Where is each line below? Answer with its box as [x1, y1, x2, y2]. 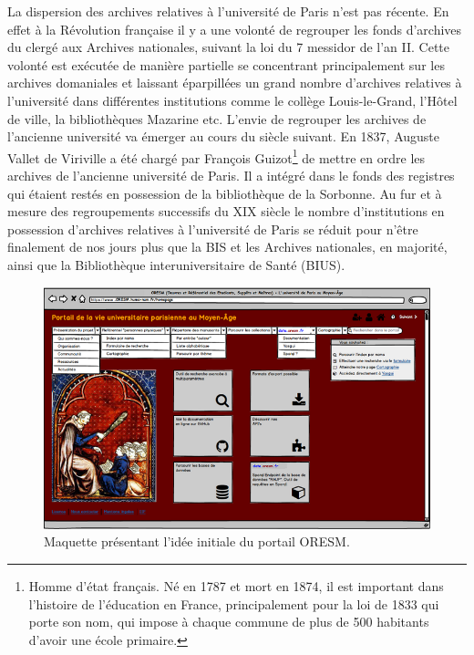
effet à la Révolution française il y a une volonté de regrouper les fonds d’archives [7, 19, 462, 38]
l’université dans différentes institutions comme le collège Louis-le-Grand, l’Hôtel [7, 90, 458, 109]
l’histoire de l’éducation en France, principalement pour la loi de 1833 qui [28, 594, 439, 613]
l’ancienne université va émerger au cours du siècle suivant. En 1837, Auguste [7, 127, 439, 146]
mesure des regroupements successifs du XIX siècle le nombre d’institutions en [7, 202, 445, 221]
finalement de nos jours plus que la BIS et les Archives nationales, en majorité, [7, 237, 448, 256]
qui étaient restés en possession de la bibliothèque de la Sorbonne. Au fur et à [7, 183, 442, 203]
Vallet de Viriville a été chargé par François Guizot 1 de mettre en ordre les [7, 145, 426, 167]
